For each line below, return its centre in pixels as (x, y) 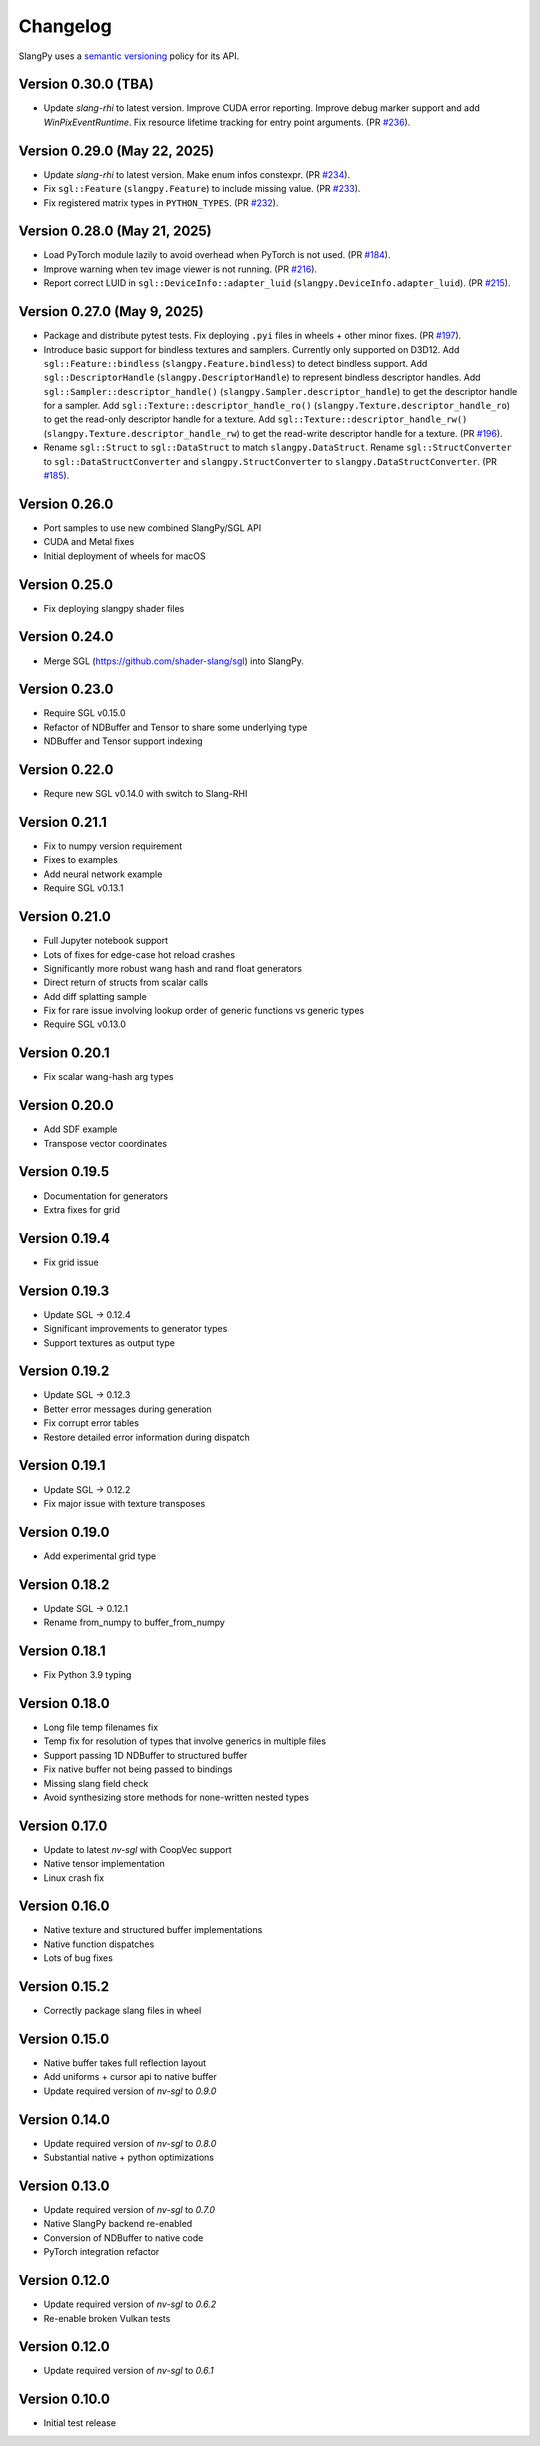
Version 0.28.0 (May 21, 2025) (115, 231)
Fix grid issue (71, 1262)
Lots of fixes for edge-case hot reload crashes (139, 954)
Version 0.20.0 (66, 1105)
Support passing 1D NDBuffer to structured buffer (145, 1755)
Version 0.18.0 (64, 1703)
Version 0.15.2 (64, 1986)
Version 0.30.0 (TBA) (86, 84)
